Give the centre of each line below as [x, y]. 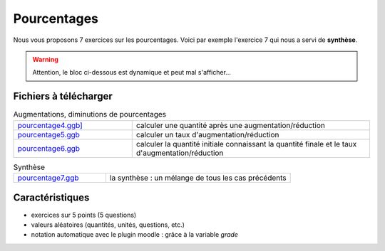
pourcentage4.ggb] [50, 125]
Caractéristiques [51, 198]
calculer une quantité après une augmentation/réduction [231, 125]
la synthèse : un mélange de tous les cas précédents [198, 178]
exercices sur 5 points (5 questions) [84, 215]
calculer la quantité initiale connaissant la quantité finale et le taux [246, 144]
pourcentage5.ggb [48, 134]
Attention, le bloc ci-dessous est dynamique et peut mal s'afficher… [132, 73]
